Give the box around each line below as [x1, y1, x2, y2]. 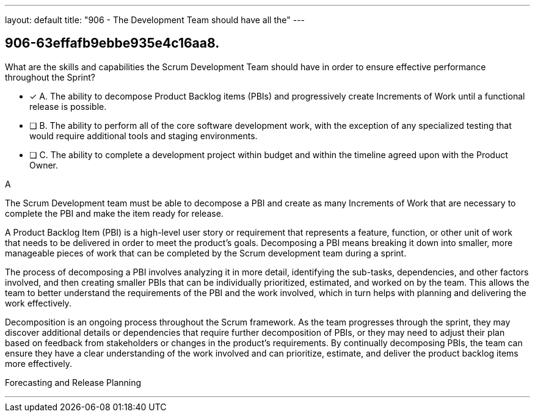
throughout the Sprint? [5, 71, 95, 82]
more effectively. [5, 358, 72, 369]
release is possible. [29, 101, 107, 112]
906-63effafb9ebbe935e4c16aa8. [5, 35, 220, 51]
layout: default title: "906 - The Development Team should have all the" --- [5, 15, 305, 25]
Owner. [29, 159, 59, 170]
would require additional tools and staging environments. [29, 130, 258, 141]
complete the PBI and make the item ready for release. [5, 208, 224, 219]
